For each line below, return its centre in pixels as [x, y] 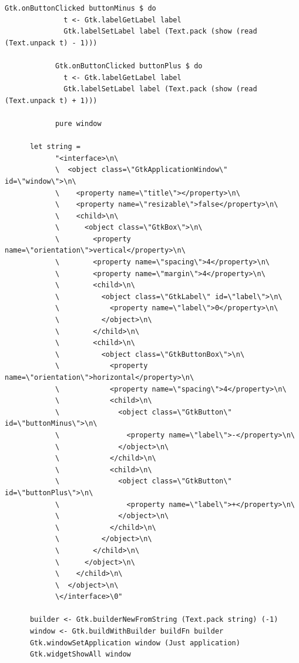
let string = [55, 147]
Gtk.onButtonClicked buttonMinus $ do [80, 8]
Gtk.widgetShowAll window [80, 654]
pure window [78, 123]
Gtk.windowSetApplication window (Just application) [135, 643]
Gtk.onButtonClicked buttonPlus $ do [129, 66]
